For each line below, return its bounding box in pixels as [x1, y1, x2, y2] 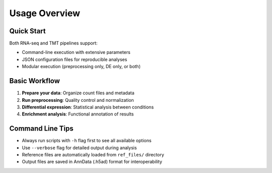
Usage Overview [9, 8, 81, 19]
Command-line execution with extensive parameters [22, 49, 130, 55]
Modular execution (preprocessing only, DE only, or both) [22, 64, 141, 70]
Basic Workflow [9, 77, 60, 85]
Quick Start [9, 27, 46, 35]
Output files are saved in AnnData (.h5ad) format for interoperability [22, 159, 162, 165]
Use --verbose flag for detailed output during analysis [22, 144, 137, 151]
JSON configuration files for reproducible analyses [22, 56, 127, 63]
